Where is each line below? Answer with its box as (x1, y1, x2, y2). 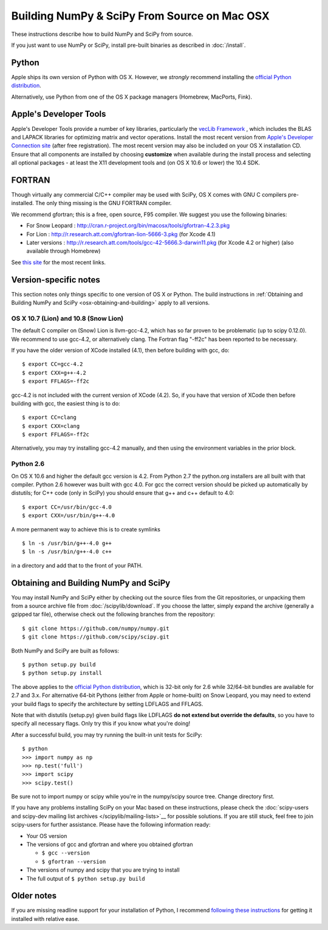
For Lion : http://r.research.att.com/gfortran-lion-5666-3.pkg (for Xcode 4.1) (26, 230, 216, 237)
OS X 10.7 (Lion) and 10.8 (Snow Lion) (11, 314, 124, 323)
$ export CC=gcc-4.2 (22, 361, 83, 368)
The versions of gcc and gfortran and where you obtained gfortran (26, 841, 193, 848)
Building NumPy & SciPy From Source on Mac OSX (11, 9, 270, 23)
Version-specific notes (11, 274, 100, 285)
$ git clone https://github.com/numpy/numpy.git (22, 624, 169, 632)
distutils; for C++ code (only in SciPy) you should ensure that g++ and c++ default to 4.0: (11, 489, 234, 497)
